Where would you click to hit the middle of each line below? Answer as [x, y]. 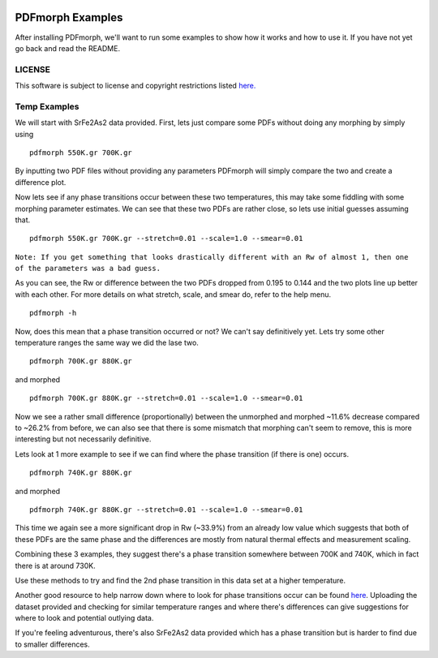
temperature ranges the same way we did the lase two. [107, 343]
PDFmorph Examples [69, 17]
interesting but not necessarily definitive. [83, 439]
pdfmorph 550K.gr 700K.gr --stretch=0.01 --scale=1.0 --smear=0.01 [166, 239]
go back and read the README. [68, 48]
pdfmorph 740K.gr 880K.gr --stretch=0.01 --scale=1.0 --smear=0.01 [166, 510]
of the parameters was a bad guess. [88, 269]
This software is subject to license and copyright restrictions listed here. [135, 86]
